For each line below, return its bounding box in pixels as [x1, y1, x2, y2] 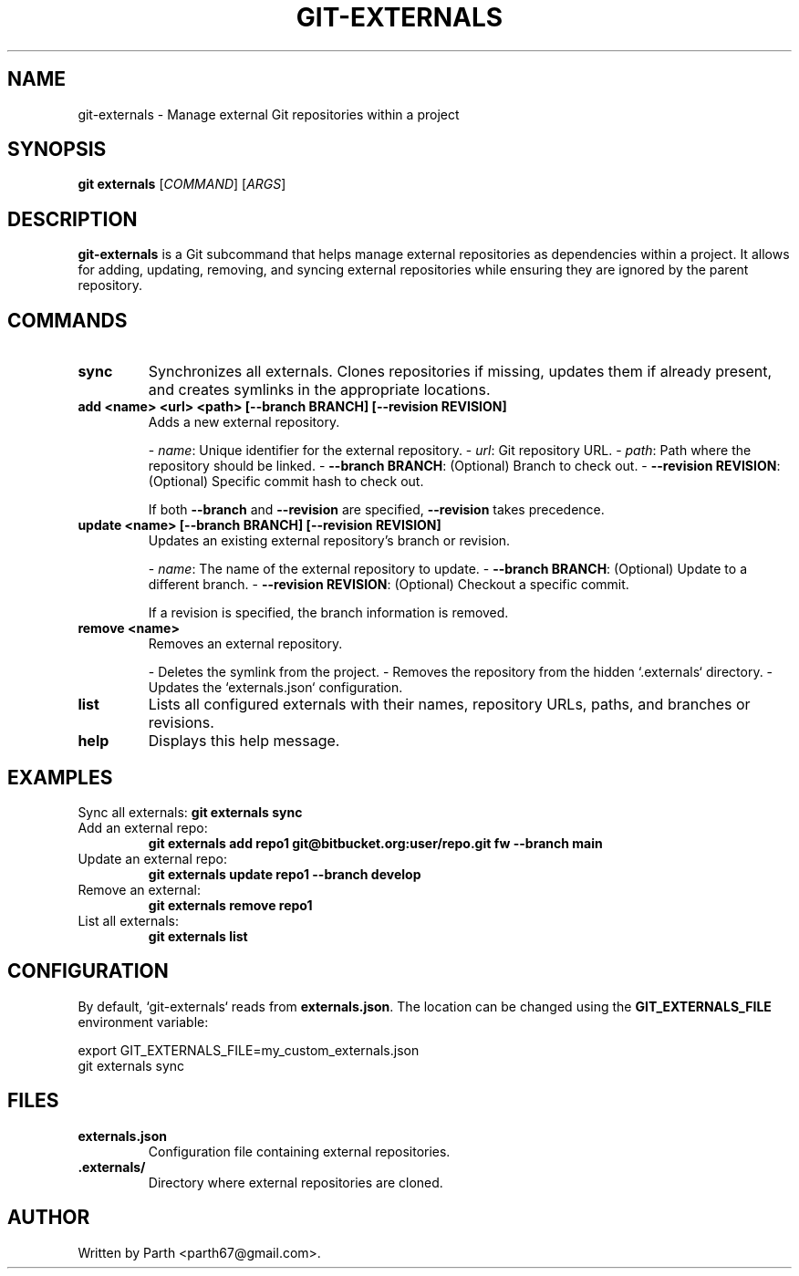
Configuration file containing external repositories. [148, 1143, 451, 1159]
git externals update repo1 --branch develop [148, 866, 421, 882]
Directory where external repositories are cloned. [148, 1174, 443, 1190]
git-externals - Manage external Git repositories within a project [78, 106, 460, 122]
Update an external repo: [78, 850, 227, 866]
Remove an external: [78, 881, 201, 897]
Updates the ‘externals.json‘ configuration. [148, 679, 403, 696]
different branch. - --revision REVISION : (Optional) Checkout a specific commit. [148, 576, 629, 593]
